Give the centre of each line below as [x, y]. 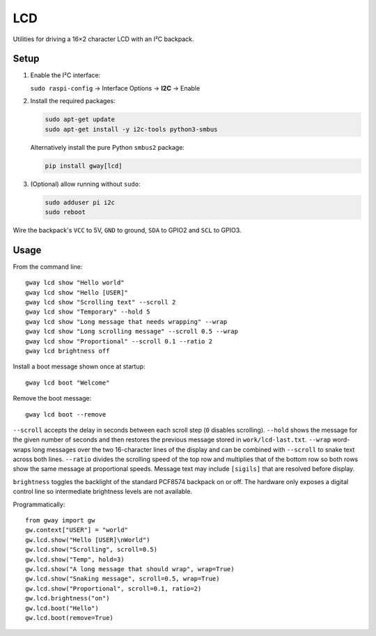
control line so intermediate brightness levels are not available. [103, 492]
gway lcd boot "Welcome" [68, 382]
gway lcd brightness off [68, 351]
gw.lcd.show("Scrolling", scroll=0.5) [92, 550]
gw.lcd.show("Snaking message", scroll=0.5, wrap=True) [123, 579]
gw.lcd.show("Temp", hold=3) [75, 559]
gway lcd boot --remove [66, 414]
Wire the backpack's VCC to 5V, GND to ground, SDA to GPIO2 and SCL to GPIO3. [127, 230]
